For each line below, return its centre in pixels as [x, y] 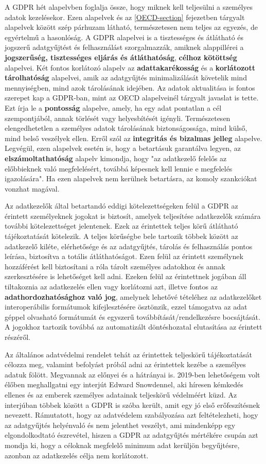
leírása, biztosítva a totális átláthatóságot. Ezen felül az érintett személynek [124, 256]
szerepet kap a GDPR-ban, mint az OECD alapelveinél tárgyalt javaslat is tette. [132, 98]
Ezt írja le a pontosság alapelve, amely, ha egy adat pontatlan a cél [113, 107]
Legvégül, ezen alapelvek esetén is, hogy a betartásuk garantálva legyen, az [123, 148]
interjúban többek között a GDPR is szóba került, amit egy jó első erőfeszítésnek [132, 405]
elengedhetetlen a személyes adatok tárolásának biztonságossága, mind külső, [126, 128]
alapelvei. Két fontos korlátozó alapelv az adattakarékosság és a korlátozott [130, 67]
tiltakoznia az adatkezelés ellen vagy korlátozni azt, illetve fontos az [111, 287]
